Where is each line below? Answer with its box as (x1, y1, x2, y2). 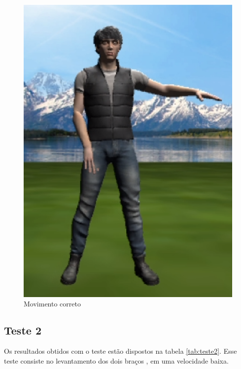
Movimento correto (24, 299, 81, 309)
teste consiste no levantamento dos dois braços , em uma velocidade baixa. (4, 355, 229, 366)
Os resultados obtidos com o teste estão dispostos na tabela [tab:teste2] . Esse (4, 346, 237, 356)
